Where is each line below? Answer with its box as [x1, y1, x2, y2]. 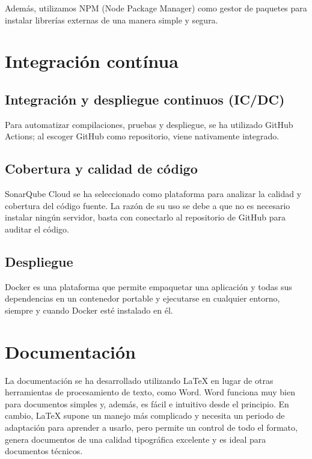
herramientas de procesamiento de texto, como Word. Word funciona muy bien [5, 386, 295, 398]
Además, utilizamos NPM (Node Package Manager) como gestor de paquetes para [5, 2, 307, 14]
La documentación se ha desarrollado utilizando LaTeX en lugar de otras [5, 374, 274, 386]
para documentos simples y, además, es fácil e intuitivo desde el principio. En [5, 397, 289, 410]
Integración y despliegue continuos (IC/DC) [5, 90, 285, 108]
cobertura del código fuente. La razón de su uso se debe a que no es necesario [5, 199, 290, 211]
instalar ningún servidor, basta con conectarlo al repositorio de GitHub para [5, 211, 286, 223]
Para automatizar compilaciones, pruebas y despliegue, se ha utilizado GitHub [5, 118, 293, 130]
